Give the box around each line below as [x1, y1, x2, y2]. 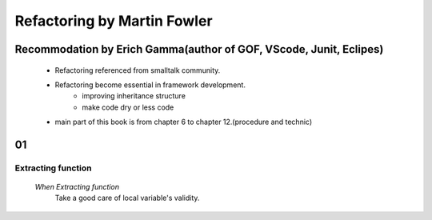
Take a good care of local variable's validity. [54, 193, 200, 203]
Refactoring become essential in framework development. [54, 80, 246, 90]
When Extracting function [34, 182, 120, 192]
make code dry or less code [82, 102, 174, 112]
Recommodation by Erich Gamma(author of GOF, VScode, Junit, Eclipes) [14, 42, 384, 56]
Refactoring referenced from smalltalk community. [54, 65, 221, 75]
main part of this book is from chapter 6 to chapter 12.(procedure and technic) [54, 117, 313, 127]
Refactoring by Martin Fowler [14, 12, 213, 30]
